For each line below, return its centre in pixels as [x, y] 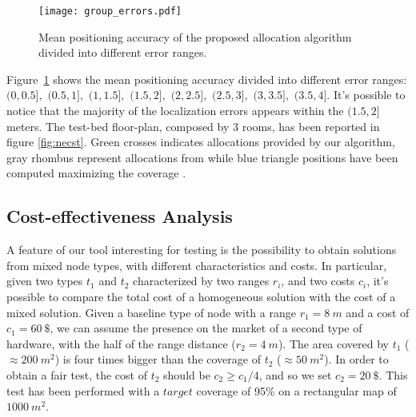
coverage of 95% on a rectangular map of [296, 390]
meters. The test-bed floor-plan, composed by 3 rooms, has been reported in [193, 126]
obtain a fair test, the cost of [77, 374]
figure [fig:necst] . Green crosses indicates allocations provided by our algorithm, [201, 142]
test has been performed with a [83, 390]
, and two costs [318, 281]
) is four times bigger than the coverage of [158, 359]
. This [393, 374]
